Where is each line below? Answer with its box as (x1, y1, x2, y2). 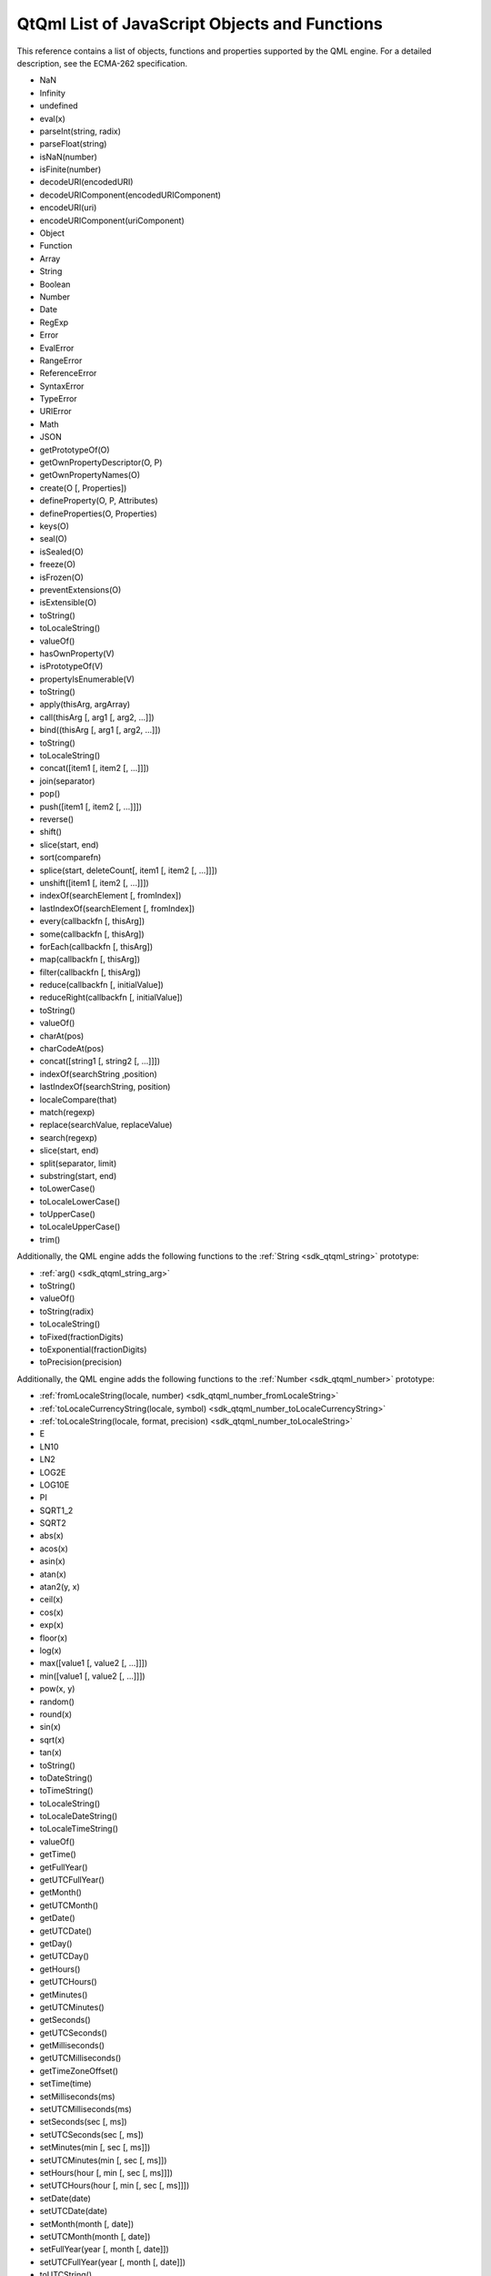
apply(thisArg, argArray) (39, 699, 131, 710)
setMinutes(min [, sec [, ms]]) (39, 2142, 151, 2153)
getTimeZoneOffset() (39, 2065, 118, 2076)
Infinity (39, 87, 65, 98)
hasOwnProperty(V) (39, 647, 115, 659)
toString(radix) (39, 1306, 95, 1316)
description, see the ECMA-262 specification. (16, 57, 188, 68)
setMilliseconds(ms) (39, 2090, 115, 2102)
